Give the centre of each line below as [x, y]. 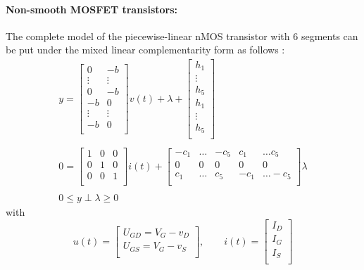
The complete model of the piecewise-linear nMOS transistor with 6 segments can [182, 36]
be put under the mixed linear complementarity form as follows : [145, 50]
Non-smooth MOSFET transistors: [92, 9]
